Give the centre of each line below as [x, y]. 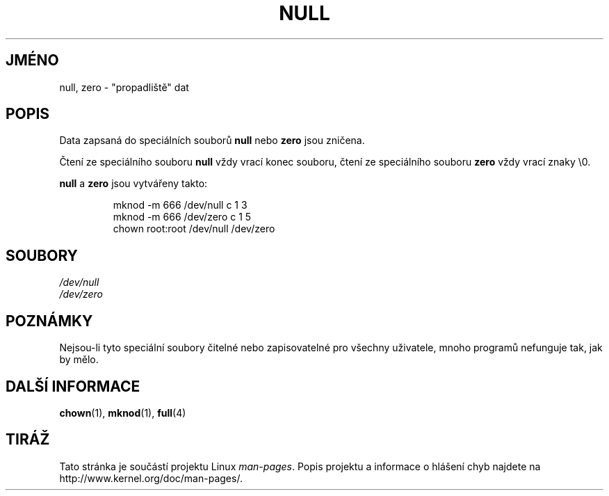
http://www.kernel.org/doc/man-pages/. [151, 478]
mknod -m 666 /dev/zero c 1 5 [182, 217]
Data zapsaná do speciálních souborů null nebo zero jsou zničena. [212, 141]
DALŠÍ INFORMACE [73, 386]
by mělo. [79, 360]
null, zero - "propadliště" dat [124, 87]
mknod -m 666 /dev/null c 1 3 [180, 205]
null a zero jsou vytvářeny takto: [133, 184]
